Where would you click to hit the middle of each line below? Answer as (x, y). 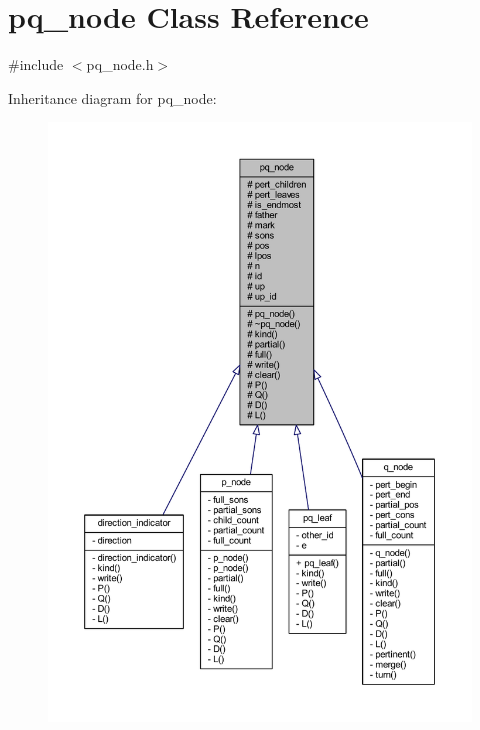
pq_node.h (120, 64)
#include (36, 64)
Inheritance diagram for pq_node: (112, 97)
